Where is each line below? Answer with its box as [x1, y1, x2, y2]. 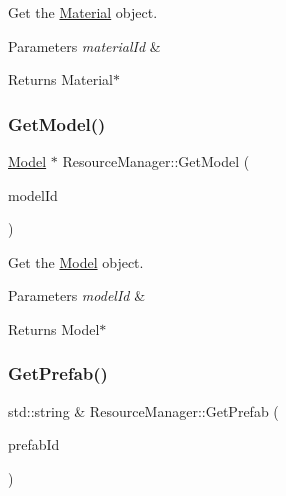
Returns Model [8, 318, 100, 339]
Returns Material [8, 69, 113, 90]
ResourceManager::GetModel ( [62, 151, 250, 171]
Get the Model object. [8, 251, 144, 272]
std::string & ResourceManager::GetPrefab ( [8, 400, 279, 421]
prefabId [8, 434, 60, 455]
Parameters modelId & [8, 285, 146, 306]
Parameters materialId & [8, 35, 161, 56]
